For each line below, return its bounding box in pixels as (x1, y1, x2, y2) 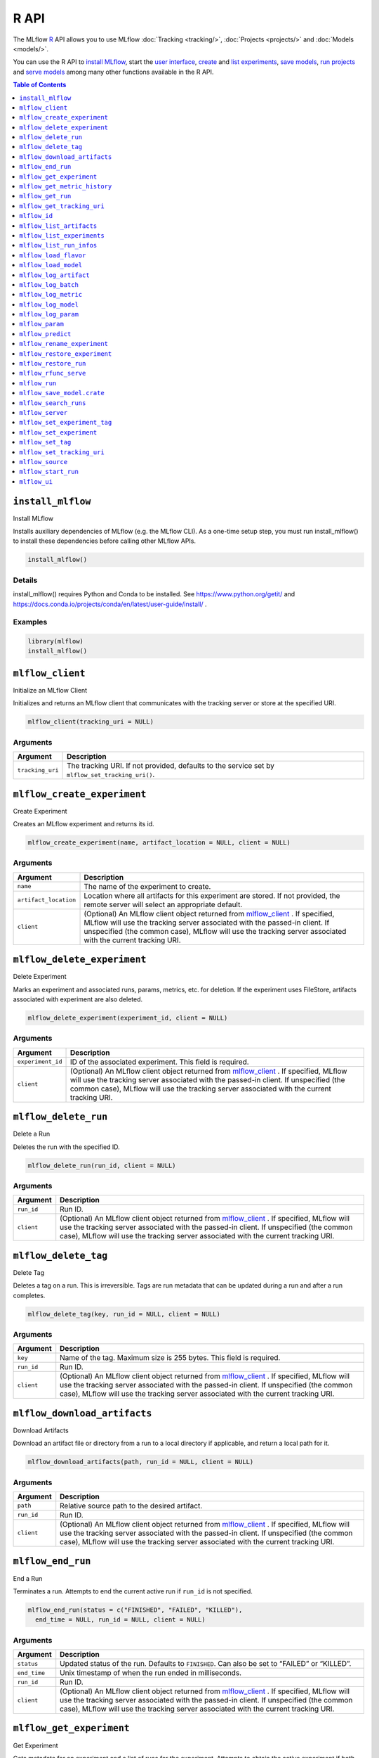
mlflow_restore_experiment (19, 349, 112, 358)
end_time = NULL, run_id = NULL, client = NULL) (35, 1616, 206, 1624)
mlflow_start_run (19, 468, 79, 476)
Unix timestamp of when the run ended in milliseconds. (60, 1668, 242, 1677)
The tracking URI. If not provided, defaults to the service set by (67, 761, 275, 771)
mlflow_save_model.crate (19, 389, 105, 397)
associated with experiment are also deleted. (13, 995, 143, 1003)
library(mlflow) (27, 637, 84, 646)
